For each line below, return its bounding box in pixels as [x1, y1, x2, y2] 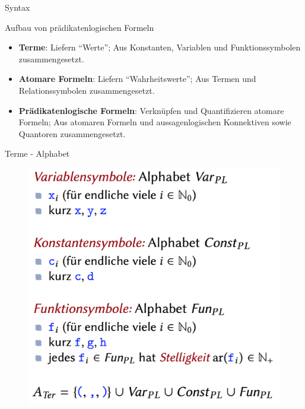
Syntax [5, 1, 30, 13]
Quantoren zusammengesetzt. [18, 127, 126, 139]
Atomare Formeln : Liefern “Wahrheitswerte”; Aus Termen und [18, 72, 256, 85]
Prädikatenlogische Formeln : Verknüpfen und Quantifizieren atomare [18, 104, 284, 116]
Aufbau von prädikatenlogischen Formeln [5, 21, 154, 33]
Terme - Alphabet [5, 147, 70, 160]
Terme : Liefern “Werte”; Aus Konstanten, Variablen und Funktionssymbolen [18, 41, 301, 53]
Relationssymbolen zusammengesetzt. [18, 84, 155, 96]
